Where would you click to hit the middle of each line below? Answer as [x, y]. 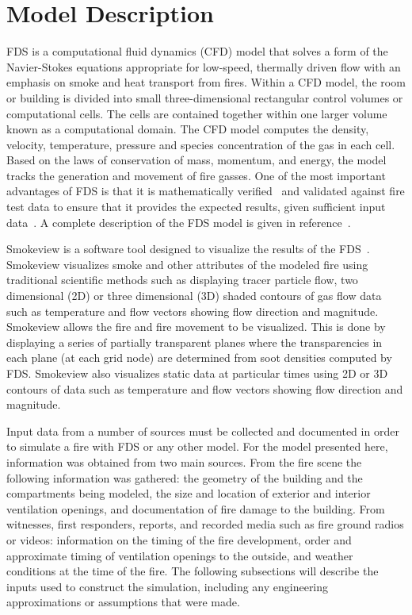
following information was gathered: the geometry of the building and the [185, 477]
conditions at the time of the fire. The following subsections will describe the [193, 571]
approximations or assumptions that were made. [123, 602]
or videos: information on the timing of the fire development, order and [179, 539]
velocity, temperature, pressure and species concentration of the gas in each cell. [201, 144]
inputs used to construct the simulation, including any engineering [168, 586]
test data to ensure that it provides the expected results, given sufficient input [196, 207]
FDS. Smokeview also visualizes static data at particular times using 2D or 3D [197, 373]
